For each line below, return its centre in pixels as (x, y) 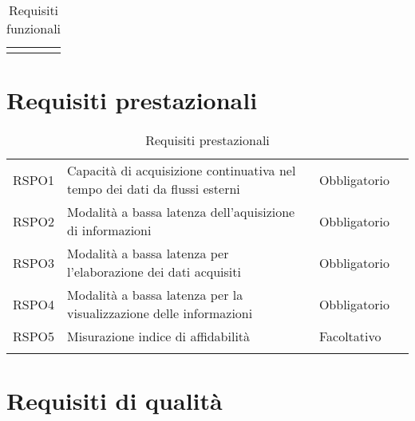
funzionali (34, 28)
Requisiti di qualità (115, 401)
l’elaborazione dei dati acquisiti (154, 272)
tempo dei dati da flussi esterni (154, 189)
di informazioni (109, 230)
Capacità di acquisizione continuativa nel (182, 171)
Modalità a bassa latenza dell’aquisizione (181, 212)
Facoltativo (350, 336)
